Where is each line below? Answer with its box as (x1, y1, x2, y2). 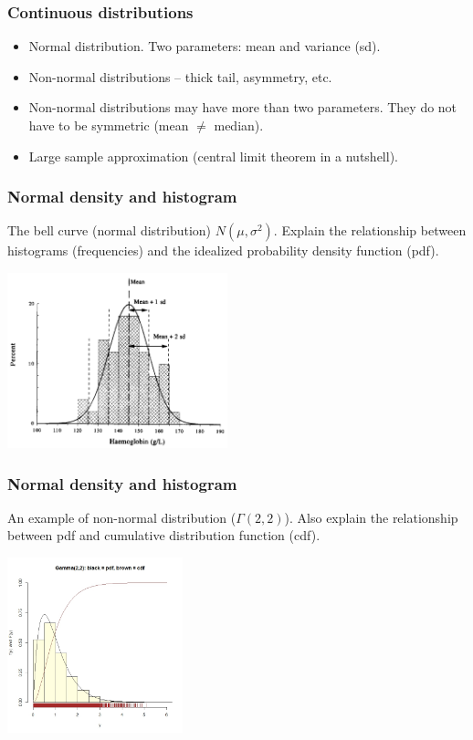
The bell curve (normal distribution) (7, 221, 212, 240)
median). (214, 116, 264, 134)
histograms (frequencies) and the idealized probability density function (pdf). (7, 241, 439, 260)
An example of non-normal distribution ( (7, 507, 236, 526)
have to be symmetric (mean (28, 116, 189, 134)
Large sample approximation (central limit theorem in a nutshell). (28, 146, 398, 165)
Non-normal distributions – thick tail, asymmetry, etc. (28, 67, 332, 86)
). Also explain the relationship (284, 507, 458, 526)
